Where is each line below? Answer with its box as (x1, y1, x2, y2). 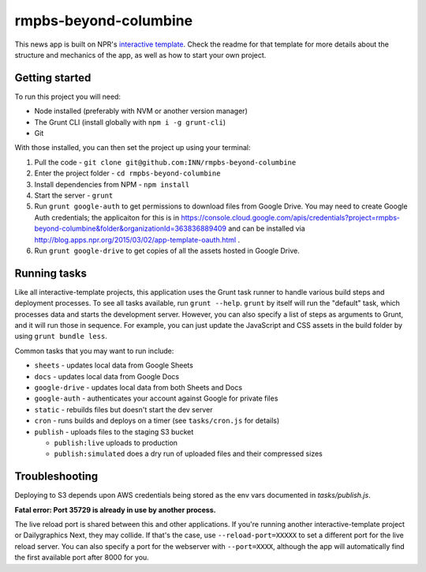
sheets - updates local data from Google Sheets (34, 360, 193, 371)
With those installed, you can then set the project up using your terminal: (14, 143, 251, 152)
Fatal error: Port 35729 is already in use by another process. (14, 505, 216, 514)
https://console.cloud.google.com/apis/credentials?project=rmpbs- (181, 213, 401, 222)
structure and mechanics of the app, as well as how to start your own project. (14, 50, 267, 59)
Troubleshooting (14, 470, 99, 484)
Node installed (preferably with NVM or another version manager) (34, 107, 248, 116)
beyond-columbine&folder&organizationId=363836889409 (34, 224, 226, 233)
